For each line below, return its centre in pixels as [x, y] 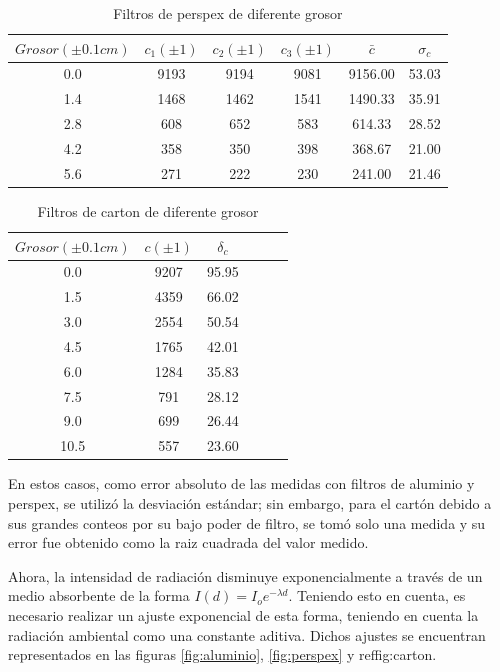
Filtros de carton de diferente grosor [148, 210]
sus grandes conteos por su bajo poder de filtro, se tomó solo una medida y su [247, 522]
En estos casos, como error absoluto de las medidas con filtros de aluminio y [241, 483]
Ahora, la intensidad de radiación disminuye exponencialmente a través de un [245, 575]
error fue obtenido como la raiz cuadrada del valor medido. [188, 542]
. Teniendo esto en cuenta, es [377, 595]
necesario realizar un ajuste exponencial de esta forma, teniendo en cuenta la [243, 614]
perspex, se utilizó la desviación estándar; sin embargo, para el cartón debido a [250, 502]
